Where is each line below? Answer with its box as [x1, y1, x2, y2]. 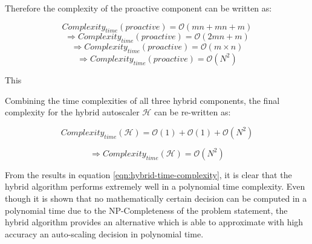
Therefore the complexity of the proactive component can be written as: [5, 2, 272, 14]
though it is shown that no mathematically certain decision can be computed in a [5, 191, 307, 204]
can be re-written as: [154, 106, 231, 118]
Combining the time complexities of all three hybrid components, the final [5, 94, 280, 106]
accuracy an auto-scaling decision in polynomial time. [5, 227, 204, 240]
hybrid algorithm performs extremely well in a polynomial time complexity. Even [5, 180, 305, 193]
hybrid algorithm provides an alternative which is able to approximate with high [5, 216, 304, 228]
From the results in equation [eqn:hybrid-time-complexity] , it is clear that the [5, 168, 292, 181]
